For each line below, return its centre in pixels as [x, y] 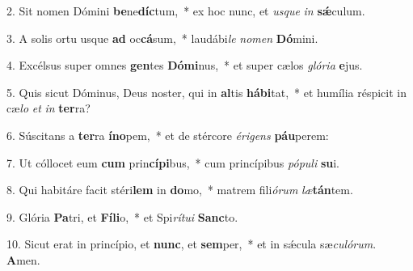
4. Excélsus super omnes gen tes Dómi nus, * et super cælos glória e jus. [185, 65]
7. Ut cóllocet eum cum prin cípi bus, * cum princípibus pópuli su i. [173, 162]
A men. [23, 259]
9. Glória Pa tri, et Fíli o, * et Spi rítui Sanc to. [122, 216]
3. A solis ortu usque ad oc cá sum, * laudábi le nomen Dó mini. [162, 38]
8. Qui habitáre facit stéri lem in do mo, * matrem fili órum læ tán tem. [180, 190]
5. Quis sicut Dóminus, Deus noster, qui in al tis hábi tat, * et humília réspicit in [207, 92]
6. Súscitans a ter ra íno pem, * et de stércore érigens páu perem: [168, 135]
